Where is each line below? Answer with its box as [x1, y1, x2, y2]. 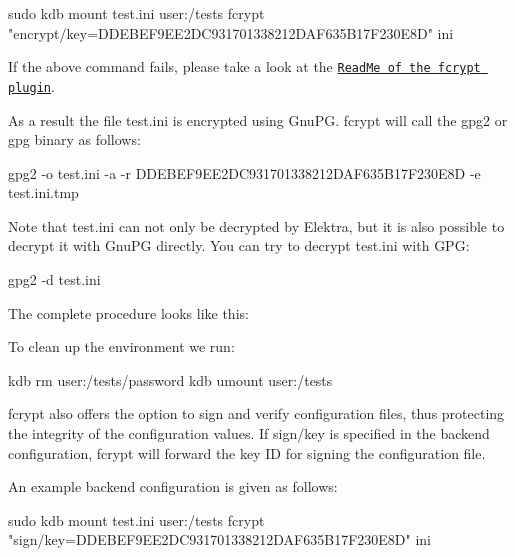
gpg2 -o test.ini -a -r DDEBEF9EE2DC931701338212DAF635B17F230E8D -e [8, 162, 481, 183]
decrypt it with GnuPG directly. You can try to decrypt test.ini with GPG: [8, 235, 470, 256]
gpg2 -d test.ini [8, 269, 101, 290]
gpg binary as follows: [8, 129, 141, 150]
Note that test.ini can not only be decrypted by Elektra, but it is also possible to [8, 215, 505, 236]
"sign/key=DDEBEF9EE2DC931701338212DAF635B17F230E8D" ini [8, 529, 432, 550]
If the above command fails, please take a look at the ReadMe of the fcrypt [8, 56, 481, 77]
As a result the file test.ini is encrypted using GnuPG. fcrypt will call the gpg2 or [8, 109, 508, 130]
